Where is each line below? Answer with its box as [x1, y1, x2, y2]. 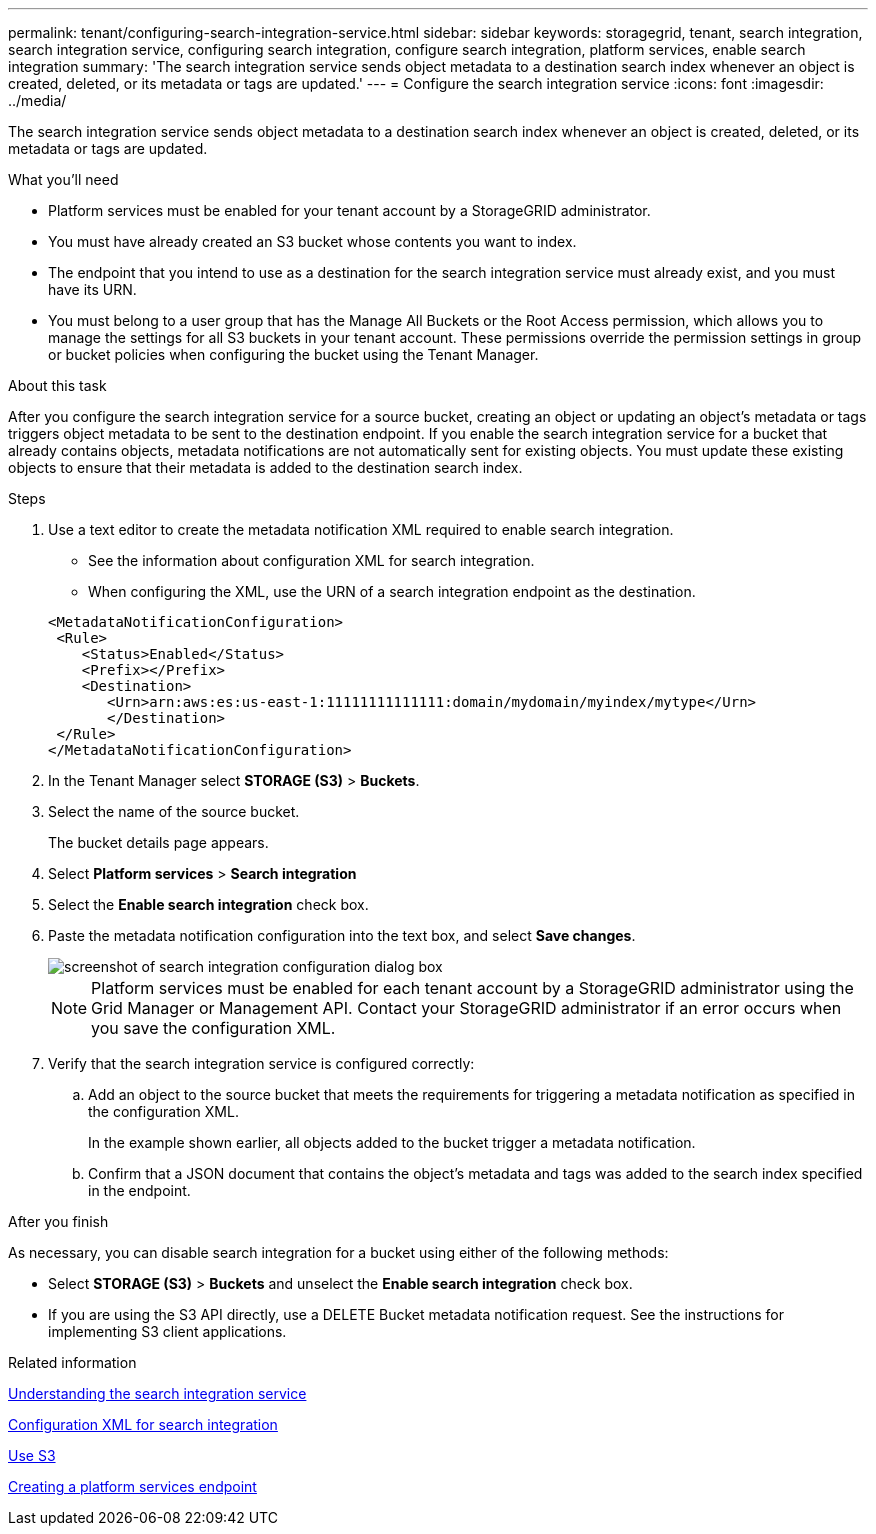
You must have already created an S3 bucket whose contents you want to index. [48, 233, 577, 250]
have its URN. [48, 281, 137, 298]
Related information [8, 1354, 137, 1371]
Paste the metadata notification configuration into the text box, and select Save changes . [48, 927, 636, 944]
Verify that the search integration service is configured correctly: [48, 1055, 475, 1072]
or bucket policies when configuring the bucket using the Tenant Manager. [48, 346, 539, 363]
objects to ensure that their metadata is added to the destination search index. [8, 459, 523, 476]
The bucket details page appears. [48, 834, 269, 851]
